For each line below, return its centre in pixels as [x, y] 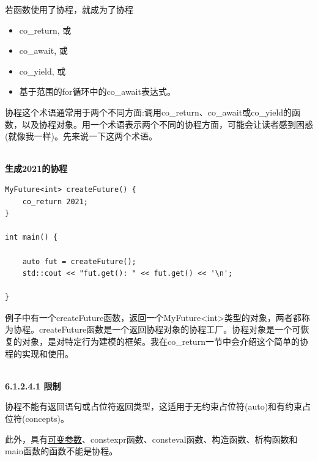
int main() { [31, 238]
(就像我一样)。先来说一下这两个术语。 [81, 136]
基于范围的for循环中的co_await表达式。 [97, 91]
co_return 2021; [55, 201]
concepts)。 [47, 419]
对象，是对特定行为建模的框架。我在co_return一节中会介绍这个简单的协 [165, 341]
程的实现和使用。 [39, 353]
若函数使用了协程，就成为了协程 [69, 9]
